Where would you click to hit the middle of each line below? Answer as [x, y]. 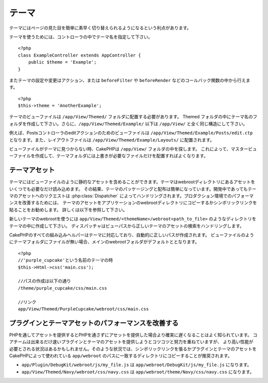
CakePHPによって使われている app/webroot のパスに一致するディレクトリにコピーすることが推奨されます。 [121, 356]
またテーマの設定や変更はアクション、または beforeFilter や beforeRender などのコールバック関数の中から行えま [130, 80]
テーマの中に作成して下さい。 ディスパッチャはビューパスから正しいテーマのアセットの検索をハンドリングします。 [127, 226]
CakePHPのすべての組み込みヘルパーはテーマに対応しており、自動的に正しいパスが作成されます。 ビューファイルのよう [132, 235]
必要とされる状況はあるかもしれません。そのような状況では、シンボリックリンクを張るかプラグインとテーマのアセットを [133, 349]
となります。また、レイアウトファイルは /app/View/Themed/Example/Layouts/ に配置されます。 [112, 140]
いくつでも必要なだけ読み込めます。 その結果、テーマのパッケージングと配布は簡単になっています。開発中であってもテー [133, 189]
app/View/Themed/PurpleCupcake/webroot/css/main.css [83, 309]
